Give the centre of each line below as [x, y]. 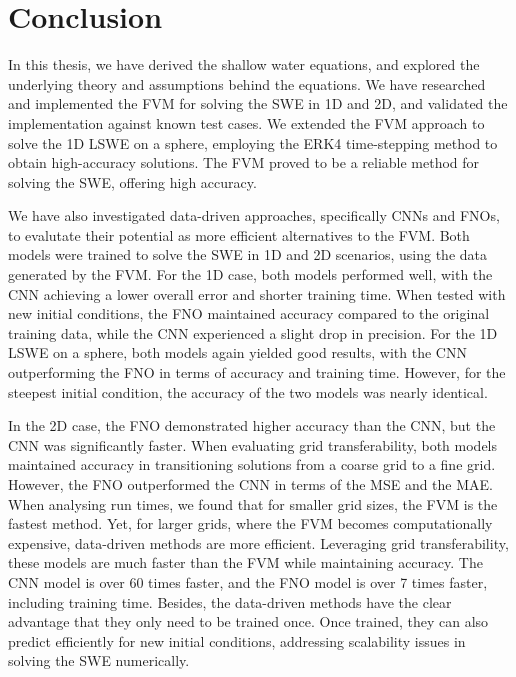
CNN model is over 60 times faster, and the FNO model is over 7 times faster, [248, 581]
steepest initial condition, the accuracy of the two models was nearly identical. [248, 391]
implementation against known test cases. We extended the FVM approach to [246, 122]
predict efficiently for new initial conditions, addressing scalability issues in [237, 640]
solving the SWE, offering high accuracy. [132, 181]
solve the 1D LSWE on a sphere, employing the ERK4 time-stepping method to [253, 142]
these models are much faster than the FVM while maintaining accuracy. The [245, 562]
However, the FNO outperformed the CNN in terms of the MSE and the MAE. [250, 484]
